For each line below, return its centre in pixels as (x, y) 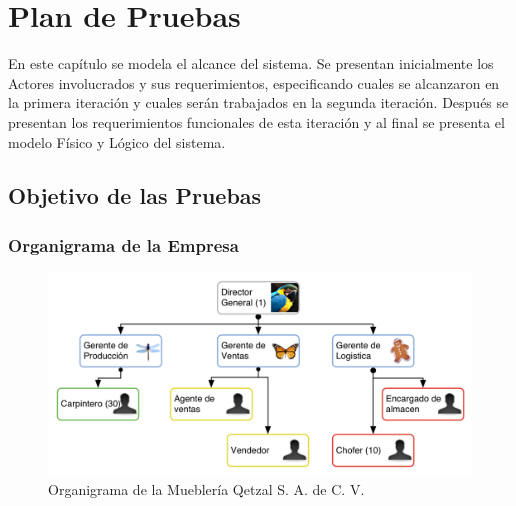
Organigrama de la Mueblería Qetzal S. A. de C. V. (206, 488)
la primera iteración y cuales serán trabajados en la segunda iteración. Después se (258, 102)
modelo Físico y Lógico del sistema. (117, 141)
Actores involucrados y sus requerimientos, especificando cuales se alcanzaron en (254, 82)
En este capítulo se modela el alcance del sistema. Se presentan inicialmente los (251, 63)
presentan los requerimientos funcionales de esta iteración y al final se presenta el (256, 121)
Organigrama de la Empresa (123, 244)
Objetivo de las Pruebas (135, 195)
